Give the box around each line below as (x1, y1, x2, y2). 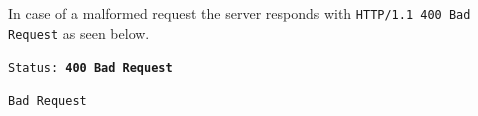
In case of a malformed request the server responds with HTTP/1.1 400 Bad (8, 3, 471, 23)
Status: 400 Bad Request (8, 61, 173, 76)
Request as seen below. (8, 22, 150, 43)
